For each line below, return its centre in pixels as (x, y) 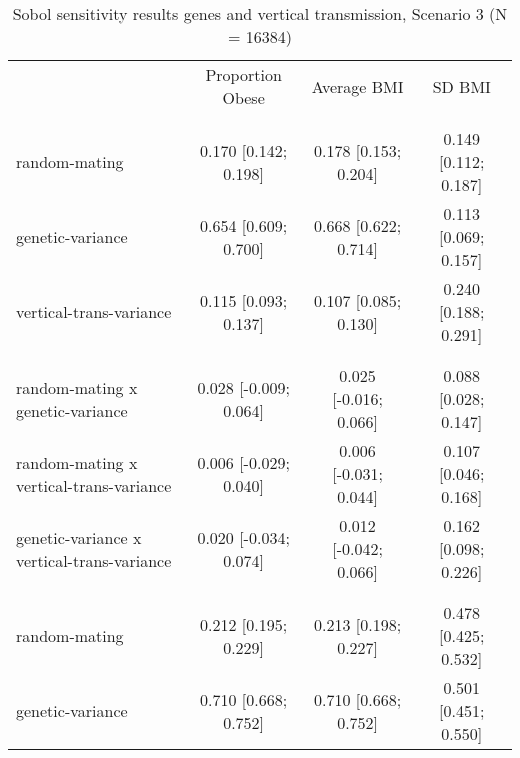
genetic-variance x (79, 537)
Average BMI (357, 86)
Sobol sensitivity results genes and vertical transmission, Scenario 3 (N (260, 13)
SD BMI (461, 86)
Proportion (243, 74)
